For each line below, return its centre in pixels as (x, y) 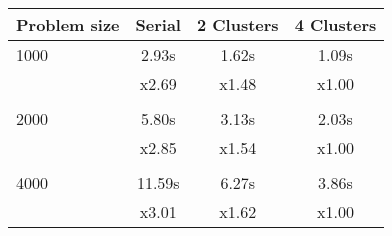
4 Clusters (335, 24)
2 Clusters (237, 24)
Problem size (68, 24)
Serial (158, 24)
